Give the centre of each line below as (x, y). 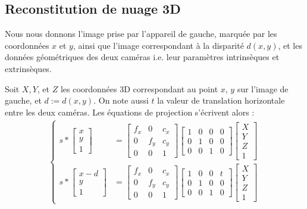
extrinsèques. (28, 68)
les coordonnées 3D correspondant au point (139, 88)
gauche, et (23, 100)
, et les (290, 45)
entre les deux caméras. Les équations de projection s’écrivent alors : (130, 112)
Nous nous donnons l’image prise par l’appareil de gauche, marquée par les (141, 34)
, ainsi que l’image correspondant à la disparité (158, 45)
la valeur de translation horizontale (221, 100)
